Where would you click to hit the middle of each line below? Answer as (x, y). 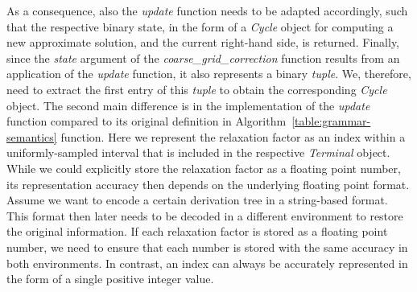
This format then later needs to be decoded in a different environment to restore (205, 215)
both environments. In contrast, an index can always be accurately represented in (207, 263)
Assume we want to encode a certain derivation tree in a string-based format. (197, 200)
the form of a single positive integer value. (110, 279)
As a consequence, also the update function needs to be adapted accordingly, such (207, 10)
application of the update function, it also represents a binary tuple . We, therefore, (209, 74)
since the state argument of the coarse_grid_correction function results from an (203, 58)
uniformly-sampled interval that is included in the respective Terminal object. (198, 152)
